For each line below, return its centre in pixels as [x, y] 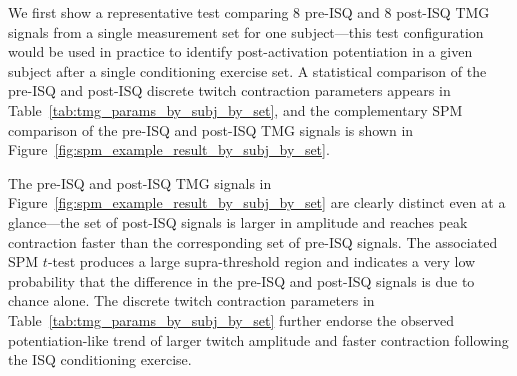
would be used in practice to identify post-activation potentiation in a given [240, 51]
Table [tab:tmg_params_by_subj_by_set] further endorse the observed [231, 319]
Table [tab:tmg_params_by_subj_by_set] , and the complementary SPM [235, 109]
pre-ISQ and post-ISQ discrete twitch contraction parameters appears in [229, 90]
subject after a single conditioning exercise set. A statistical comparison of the [247, 70]
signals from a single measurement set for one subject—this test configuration [246, 31]
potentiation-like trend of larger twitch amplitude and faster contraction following [258, 339]
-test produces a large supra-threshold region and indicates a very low [261, 261]
